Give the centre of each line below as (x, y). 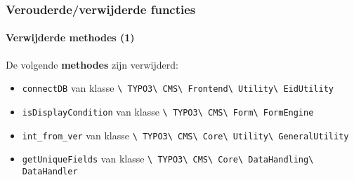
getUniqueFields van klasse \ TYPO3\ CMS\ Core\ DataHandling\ (168, 159)
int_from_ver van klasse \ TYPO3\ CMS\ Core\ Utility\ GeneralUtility (185, 135)
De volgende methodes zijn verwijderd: (92, 64)
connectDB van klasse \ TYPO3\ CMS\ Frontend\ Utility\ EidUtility (178, 88)
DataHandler (50, 171)
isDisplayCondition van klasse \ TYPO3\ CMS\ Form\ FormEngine (168, 111)
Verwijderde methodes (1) (70, 37)
